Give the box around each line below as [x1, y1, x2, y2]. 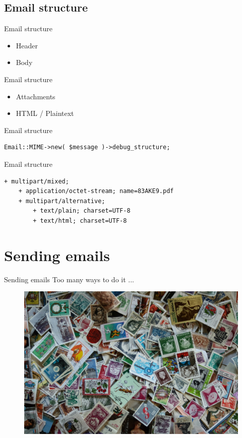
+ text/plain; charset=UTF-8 [33, 207, 131, 215]
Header [16, 40, 38, 50]
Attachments [16, 91, 55, 101]
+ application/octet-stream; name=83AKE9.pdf [18, 187, 174, 195]
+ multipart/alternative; [18, 197, 105, 205]
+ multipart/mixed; [4, 177, 69, 185]
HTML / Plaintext [16, 108, 74, 118]
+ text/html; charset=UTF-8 [33, 217, 127, 224]
